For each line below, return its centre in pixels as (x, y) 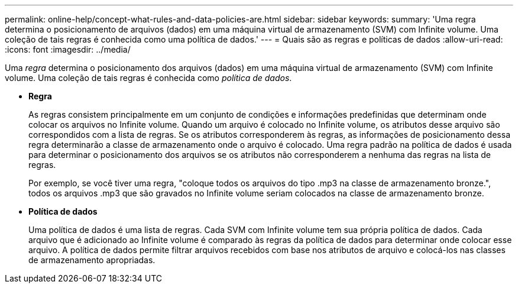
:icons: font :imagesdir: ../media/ (68, 49)
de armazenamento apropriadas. (92, 260)
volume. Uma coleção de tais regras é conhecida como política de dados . (148, 78)
